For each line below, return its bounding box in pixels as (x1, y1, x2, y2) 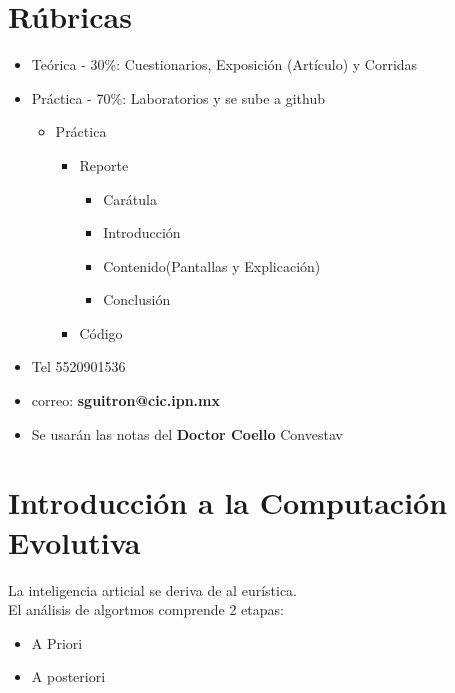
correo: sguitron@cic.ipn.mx (31, 390, 220, 411)
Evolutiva (8, 521, 141, 562)
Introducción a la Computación (8, 482, 448, 523)
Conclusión (103, 289, 171, 310)
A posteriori (31, 666, 106, 687)
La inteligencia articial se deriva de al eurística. (8, 579, 298, 600)
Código (79, 322, 123, 343)
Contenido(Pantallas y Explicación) (103, 255, 321, 276)
